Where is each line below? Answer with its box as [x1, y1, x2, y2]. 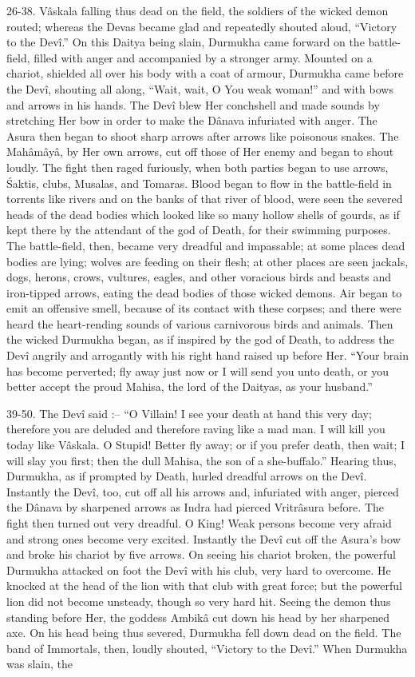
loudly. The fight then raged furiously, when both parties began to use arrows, [6, 158, 389, 175]
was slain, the [6, 655, 73, 672]
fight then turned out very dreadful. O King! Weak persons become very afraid [6, 515, 392, 531]
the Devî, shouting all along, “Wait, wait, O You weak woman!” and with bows [6, 80, 393, 97]
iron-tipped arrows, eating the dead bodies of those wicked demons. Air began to [6, 284, 402, 301]
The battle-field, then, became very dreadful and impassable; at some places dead [6, 237, 405, 253]
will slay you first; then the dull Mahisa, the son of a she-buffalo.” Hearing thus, [6, 452, 397, 468]
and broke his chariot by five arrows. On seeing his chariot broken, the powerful [6, 546, 396, 563]
